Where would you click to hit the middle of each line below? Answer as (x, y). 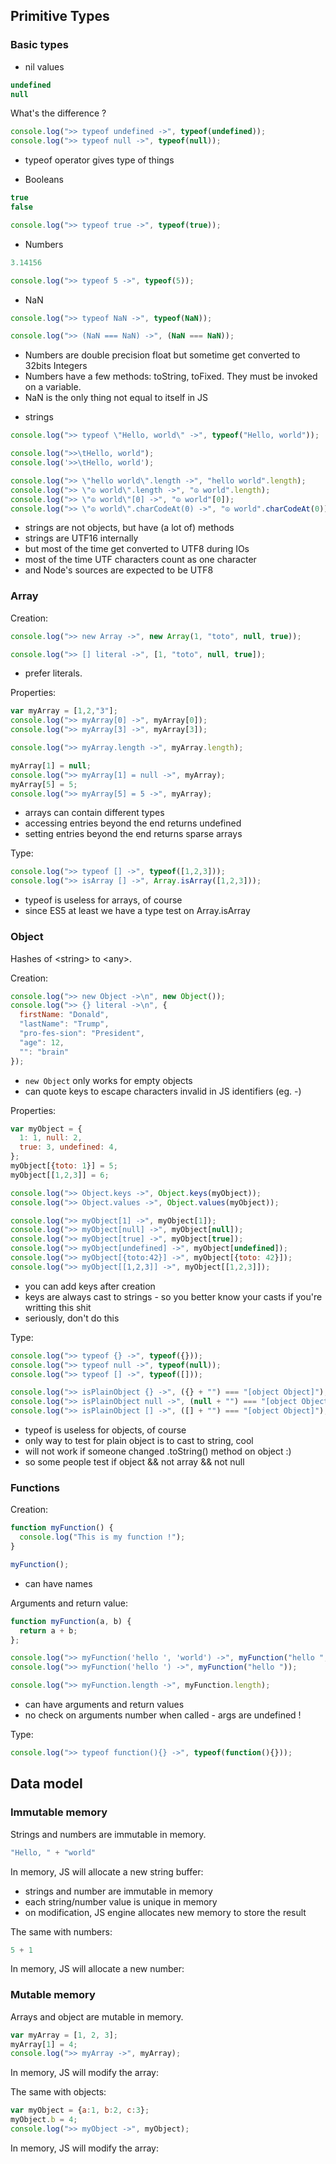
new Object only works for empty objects (108, 1080)
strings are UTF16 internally (81, 538)
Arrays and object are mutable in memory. (97, 2016)
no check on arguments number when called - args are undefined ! (163, 1715)
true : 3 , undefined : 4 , (68, 1147)
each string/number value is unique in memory (121, 1901)
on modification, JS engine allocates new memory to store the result (165, 1912)
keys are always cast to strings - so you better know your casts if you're (173, 1296)
